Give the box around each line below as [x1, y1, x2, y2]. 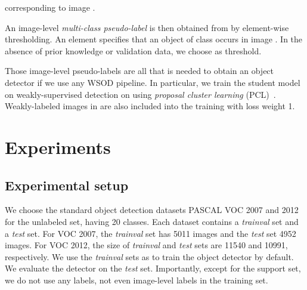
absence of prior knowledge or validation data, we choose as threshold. [5, 44, 262, 57]
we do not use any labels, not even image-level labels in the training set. [5, 273, 268, 286]
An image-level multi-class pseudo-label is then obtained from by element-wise [5, 21, 289, 33]
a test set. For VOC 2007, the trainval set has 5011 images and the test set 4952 [5, 227, 296, 239]
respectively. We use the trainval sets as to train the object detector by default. [5, 250, 294, 263]
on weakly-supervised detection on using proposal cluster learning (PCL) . [5, 88, 276, 100]
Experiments [5, 134, 111, 159]
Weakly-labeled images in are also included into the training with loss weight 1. [5, 100, 295, 112]
